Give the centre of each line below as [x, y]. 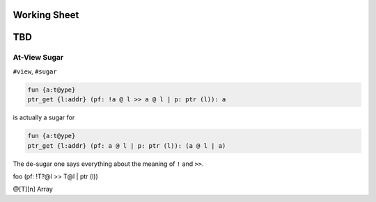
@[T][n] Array [33, 189]
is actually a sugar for [44, 117]
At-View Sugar [38, 58]
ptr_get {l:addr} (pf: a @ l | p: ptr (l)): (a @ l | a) [127, 145]
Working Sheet [46, 15]
